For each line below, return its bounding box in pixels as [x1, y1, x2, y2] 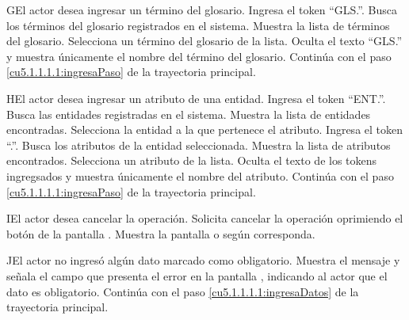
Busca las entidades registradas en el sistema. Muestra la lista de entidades [6, 105, 371, 122]
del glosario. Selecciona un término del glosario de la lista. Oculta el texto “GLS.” [6, 32, 403, 49]
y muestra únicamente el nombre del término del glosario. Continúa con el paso [6, 48, 392, 64]
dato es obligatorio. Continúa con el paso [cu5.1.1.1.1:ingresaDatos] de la [6, 283, 359, 299]
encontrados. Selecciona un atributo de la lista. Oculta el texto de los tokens [6, 152, 377, 169]
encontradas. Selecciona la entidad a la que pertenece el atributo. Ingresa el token [6, 121, 403, 138]
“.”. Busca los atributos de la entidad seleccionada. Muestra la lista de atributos [6, 136, 391, 153]
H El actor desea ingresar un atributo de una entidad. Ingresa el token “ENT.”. [6, 90, 386, 106]
